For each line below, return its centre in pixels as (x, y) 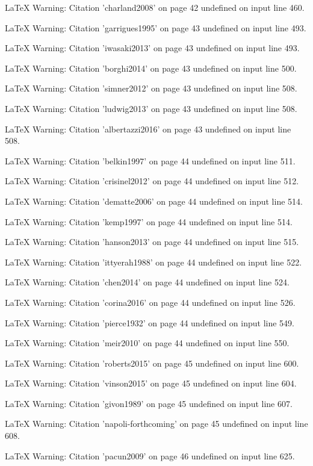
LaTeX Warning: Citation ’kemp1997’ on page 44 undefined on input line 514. (149, 221)
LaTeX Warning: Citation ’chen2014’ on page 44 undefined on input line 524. (147, 282)
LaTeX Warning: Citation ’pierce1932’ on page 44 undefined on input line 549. (150, 322)
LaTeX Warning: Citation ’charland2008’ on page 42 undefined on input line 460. (155, 7)
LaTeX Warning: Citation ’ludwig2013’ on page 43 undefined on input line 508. (151, 108)
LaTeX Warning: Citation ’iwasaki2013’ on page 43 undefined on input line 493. (152, 48)
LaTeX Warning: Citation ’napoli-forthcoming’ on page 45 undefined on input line (156, 424)
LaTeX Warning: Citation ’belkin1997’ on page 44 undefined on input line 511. (150, 160)
